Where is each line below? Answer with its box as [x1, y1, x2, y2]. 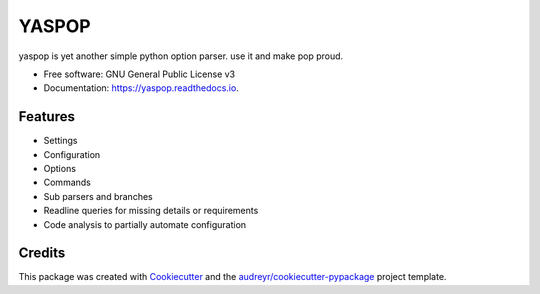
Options [43, 163, 77, 175]
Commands [43, 176, 92, 189]
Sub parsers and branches [43, 190, 154, 202]
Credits [18, 245, 66, 262]
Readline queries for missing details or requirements [43, 205, 259, 217]
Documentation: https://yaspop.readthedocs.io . [43, 82, 239, 94]
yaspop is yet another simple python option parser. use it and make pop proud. [18, 50, 344, 62]
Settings [43, 135, 78, 147]
